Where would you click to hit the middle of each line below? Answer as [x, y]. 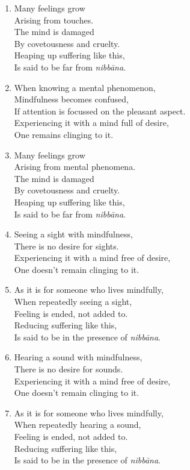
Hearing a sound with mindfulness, [78, 357]
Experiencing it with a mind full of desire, [91, 123]
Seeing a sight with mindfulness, [73, 234]
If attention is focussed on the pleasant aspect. [100, 111]
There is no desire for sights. [66, 246]
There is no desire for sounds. [69, 369]
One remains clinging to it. [64, 134]
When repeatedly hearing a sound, [78, 425]
